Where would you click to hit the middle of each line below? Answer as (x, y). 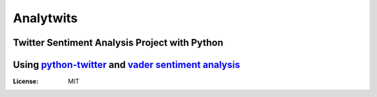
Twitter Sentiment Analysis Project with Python (118, 43)
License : (25, 81)
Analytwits (45, 18)
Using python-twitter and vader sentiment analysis (126, 65)
